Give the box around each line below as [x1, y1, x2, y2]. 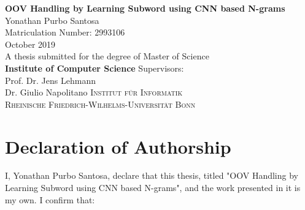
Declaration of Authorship [5, 133, 231, 159]
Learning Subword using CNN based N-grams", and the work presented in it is [5, 181, 301, 194]
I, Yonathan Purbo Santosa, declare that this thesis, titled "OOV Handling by [5, 169, 298, 182]
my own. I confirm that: [5, 193, 95, 206]
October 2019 [5, 37, 56, 50]
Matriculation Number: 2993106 [5, 26, 125, 39]
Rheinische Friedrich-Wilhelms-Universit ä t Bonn [5, 97, 196, 110]
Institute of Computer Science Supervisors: [5, 61, 184, 74]
